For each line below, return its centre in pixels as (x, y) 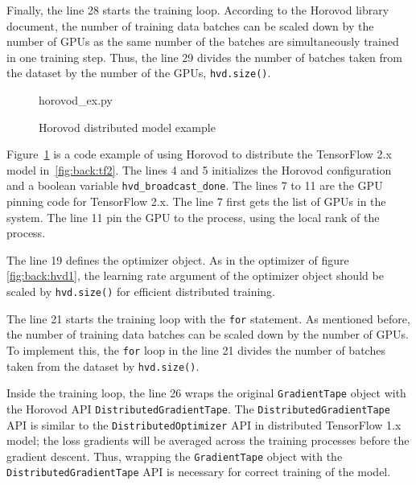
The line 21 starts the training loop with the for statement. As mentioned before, (208, 318)
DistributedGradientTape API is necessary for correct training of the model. (199, 472)
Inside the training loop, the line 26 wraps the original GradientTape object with (206, 393)
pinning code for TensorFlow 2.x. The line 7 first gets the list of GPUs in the (196, 201)
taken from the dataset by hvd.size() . (103, 366)
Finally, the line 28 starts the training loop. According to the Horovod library (198, 10)
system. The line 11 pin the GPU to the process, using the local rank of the (193, 217)
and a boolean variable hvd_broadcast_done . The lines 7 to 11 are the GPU (195, 185)
